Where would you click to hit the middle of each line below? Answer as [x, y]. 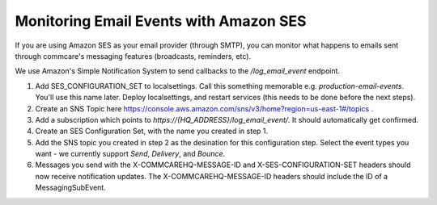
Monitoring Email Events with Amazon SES [161, 21]
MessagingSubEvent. [71, 188]
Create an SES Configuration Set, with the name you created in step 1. [152, 131]
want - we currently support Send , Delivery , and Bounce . [130, 154]
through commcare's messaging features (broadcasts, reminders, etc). [133, 56]
